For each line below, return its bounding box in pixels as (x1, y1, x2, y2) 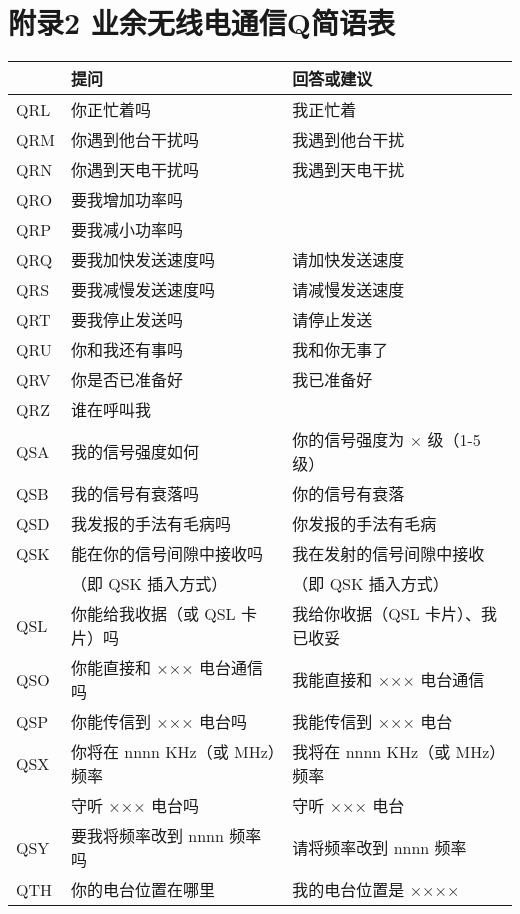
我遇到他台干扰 (292, 128, 405, 152)
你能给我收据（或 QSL (70, 602, 236, 626)
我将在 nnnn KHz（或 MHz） (292, 740, 498, 764)
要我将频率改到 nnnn (70, 824, 224, 848)
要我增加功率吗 (70, 188, 183, 212)
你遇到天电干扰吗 (70, 158, 199, 182)
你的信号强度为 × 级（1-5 (292, 428, 481, 452)
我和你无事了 (292, 338, 389, 362)
